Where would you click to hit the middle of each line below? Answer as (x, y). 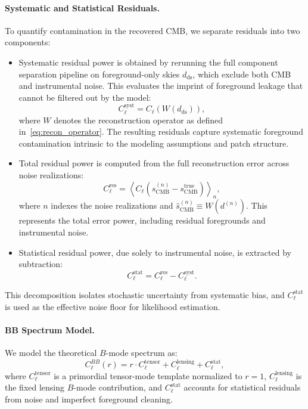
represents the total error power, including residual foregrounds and (142, 220)
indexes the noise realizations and (112, 205)
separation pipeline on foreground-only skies (99, 74)
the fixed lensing (35, 387)
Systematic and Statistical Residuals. (82, 7)
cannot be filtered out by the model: (85, 97)
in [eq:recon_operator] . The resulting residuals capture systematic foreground (161, 131)
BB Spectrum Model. (50, 329)
